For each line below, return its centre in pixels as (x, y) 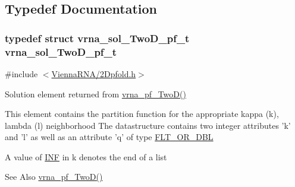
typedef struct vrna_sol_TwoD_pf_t (97, 38)
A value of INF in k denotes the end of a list (86, 156)
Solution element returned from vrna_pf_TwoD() (95, 93)
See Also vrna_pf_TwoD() (54, 177)
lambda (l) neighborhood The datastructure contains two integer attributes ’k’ (148, 125)
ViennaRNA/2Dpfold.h (94, 73)
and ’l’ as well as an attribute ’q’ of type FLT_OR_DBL (109, 137)
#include (21, 73)
